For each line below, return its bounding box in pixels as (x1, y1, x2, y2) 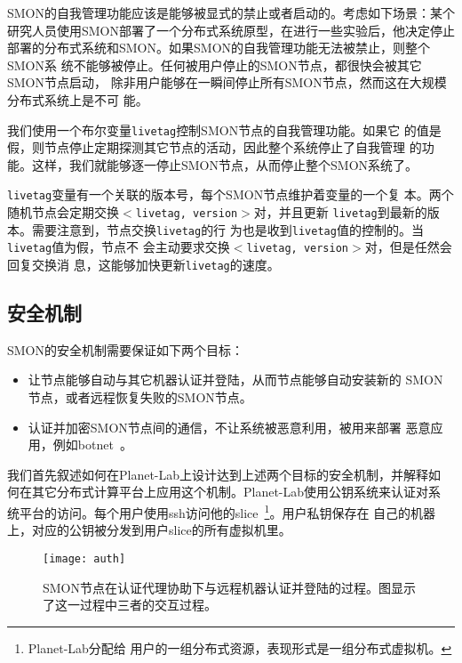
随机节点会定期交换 (7, 203, 119, 222)
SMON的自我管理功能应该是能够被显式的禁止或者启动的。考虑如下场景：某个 (7, 4, 456, 21)
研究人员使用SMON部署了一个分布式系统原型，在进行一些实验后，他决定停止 (7, 20, 456, 39)
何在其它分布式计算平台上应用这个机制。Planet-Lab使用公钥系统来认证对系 (7, 482, 442, 501)
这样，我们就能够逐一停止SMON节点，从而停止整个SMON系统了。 (31, 155, 418, 174)
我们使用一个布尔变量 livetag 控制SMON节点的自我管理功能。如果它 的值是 (7, 120, 442, 139)
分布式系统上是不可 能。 (7, 90, 148, 109)
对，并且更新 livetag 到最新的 (253, 203, 427, 222)
